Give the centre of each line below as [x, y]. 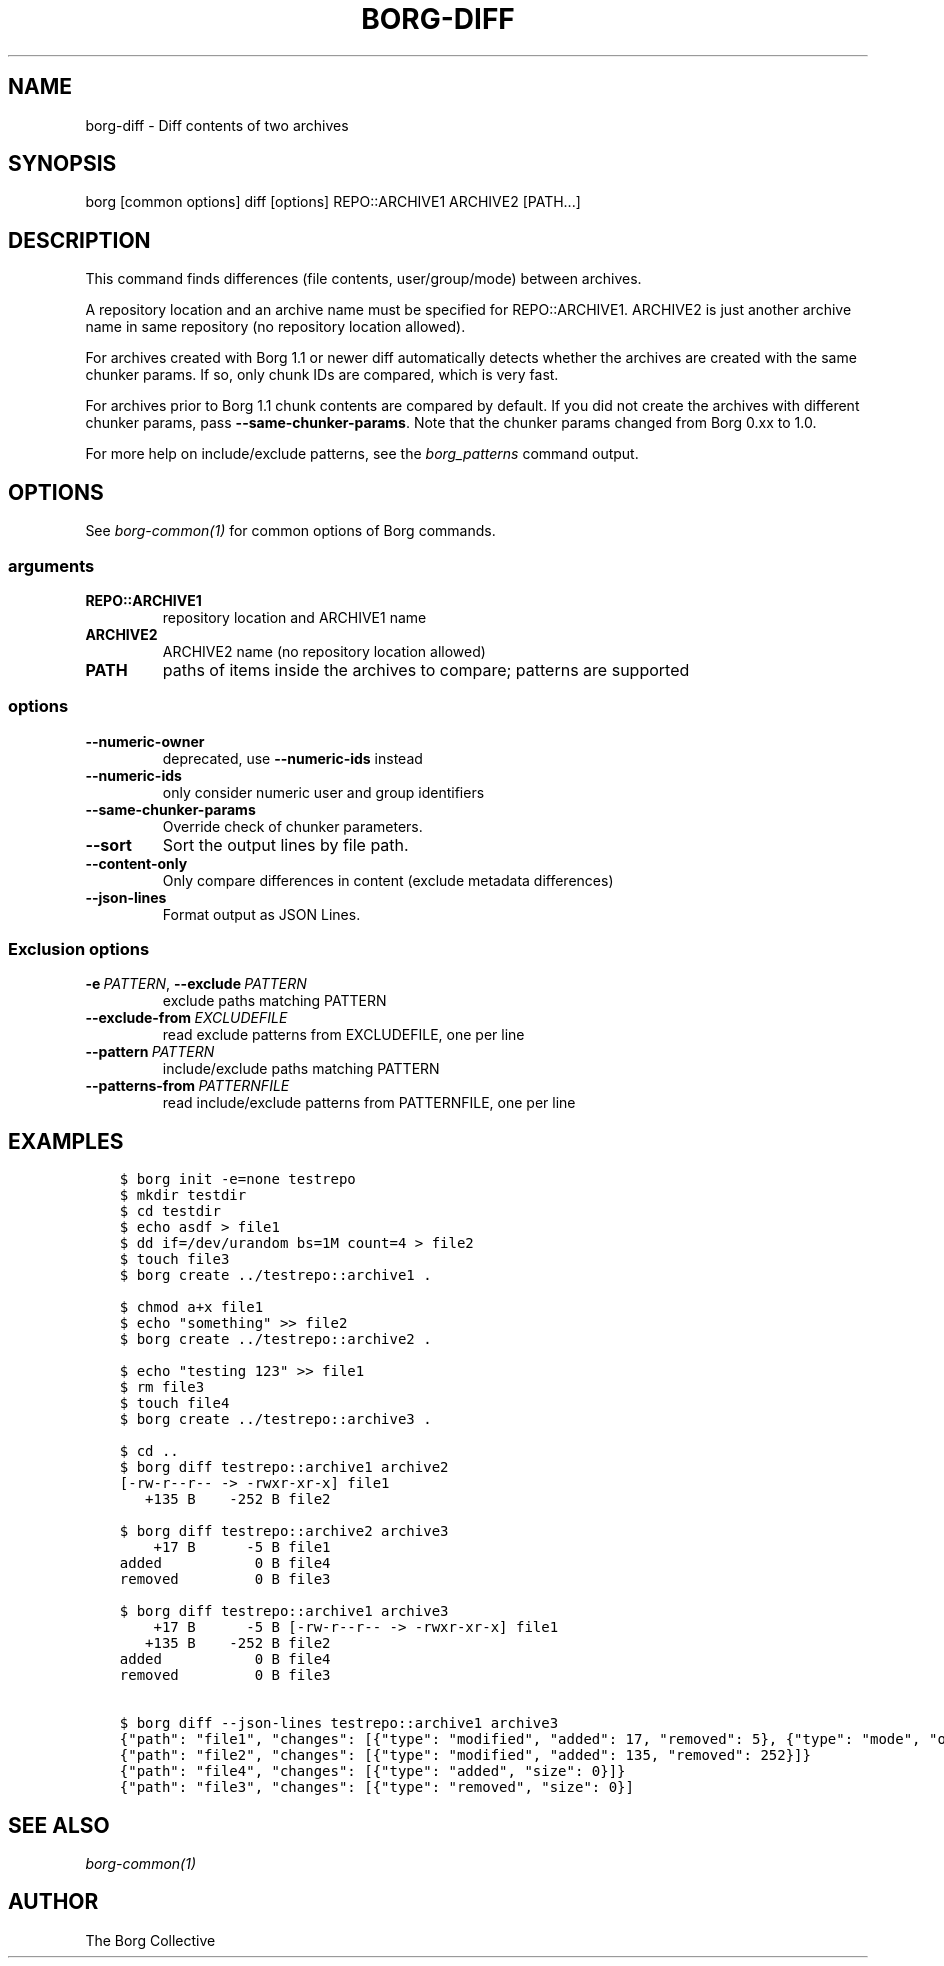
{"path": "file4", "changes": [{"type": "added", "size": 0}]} [372, 1771]
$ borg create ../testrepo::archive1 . [275, 1275]
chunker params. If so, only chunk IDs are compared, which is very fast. [322, 375]
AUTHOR [53, 1902]
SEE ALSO [59, 1825]
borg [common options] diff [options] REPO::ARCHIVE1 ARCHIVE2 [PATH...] [333, 202]
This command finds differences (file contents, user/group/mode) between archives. [363, 279]
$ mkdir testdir [183, 1195]
